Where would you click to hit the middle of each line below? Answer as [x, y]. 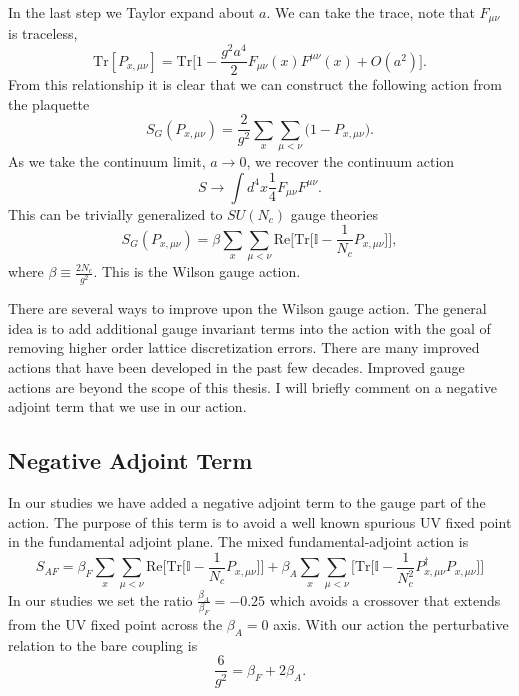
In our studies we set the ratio [100, 599]
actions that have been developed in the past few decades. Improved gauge [236, 366]
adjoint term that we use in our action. [127, 406]
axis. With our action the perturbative [391, 624]
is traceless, [43, 33]
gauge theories [334, 213]
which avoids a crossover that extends [385, 599]
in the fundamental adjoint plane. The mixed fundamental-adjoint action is [238, 541]
